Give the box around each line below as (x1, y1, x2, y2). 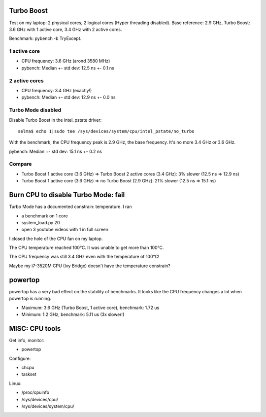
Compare (9, 161, 32, 168)
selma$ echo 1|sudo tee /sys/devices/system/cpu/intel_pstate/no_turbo (18, 128, 195, 134)
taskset (21, 371, 36, 377)
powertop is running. (9, 296, 52, 302)
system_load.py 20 (21, 219, 60, 225)
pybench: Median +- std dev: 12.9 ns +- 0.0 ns (21, 94, 116, 101)
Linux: (9, 380, 22, 386)
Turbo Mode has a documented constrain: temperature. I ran (9, 204, 132, 209)
